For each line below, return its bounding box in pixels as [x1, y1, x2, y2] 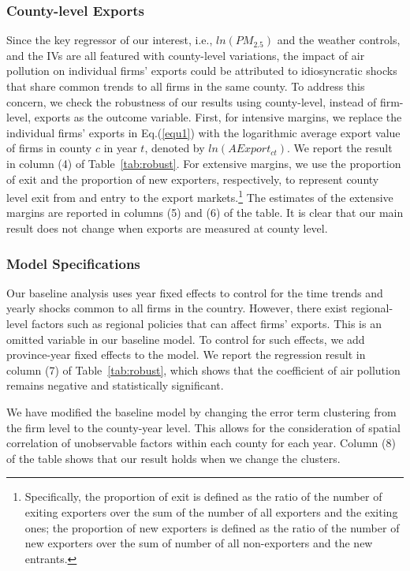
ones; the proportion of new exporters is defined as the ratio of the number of [24, 519, 400, 536]
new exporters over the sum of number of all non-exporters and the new [24, 535, 373, 551]
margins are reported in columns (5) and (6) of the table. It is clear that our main [6, 204, 404, 221]
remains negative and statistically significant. [6, 377, 224, 394]
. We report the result [287, 140, 393, 156]
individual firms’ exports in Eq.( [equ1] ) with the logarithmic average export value [6, 124, 401, 140]
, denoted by [144, 140, 205, 156]
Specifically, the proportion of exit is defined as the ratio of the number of [24, 488, 382, 505]
